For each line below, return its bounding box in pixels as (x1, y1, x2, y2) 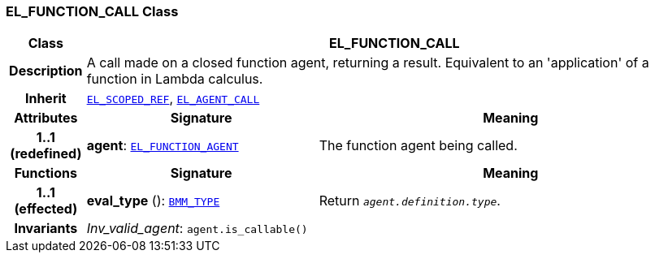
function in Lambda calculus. (86, 71, 263, 88)
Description (9, 63, 83, 80)
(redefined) (10, 145, 82, 162)
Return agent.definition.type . (319, 192, 501, 209)
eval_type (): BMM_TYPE (86, 192, 220, 209)
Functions (14, 165, 77, 182)
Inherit (24, 90, 67, 107)
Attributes (14, 110, 78, 127)
